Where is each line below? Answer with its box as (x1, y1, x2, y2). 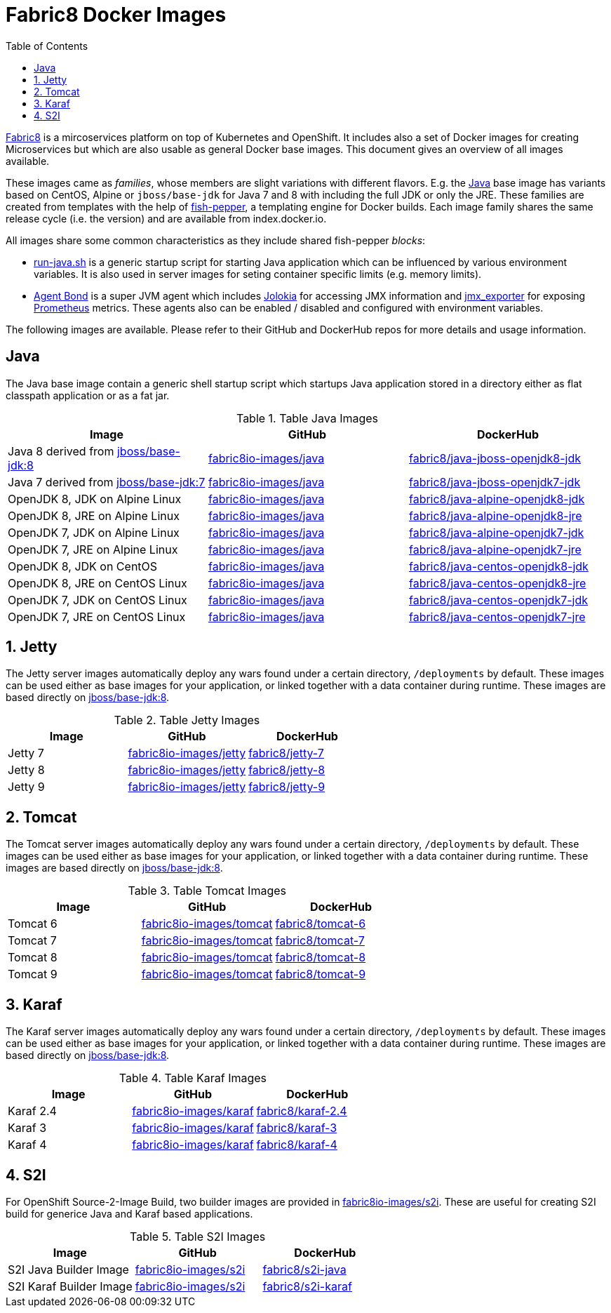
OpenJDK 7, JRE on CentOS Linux (8, 609, 186, 624)
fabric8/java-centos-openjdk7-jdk (408, 592, 589, 607)
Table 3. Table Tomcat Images (128, 884, 286, 898)
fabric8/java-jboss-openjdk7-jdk (408, 474, 581, 489)
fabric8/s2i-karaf (262, 1279, 352, 1293)
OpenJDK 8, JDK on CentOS (8, 559, 158, 573)
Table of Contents (6, 39, 88, 52)
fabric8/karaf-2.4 (256, 1104, 347, 1119)
